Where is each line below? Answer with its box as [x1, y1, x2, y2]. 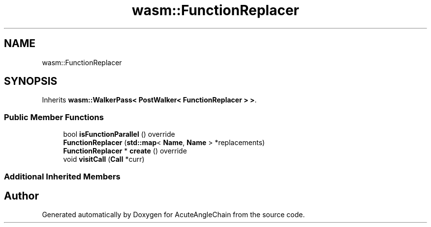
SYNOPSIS [4, 75, 58, 88]
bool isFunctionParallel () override [63, 130, 175, 139]
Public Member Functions [4, 112, 104, 122]
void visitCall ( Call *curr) [63, 155, 145, 164]
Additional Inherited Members [4, 171, 121, 181]
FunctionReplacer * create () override [63, 147, 187, 155]
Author [4, 189, 39, 202]
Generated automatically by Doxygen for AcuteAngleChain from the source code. [42, 210, 305, 219]
